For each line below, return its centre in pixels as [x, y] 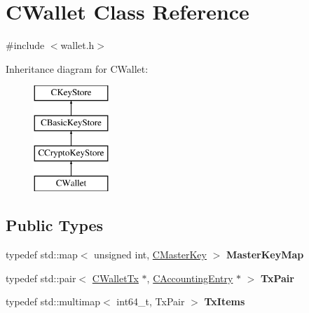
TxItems [225, 301]
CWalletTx [115, 278]
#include [25, 45]
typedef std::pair [41, 278]
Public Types [55, 225]
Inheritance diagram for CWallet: [77, 68]
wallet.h [77, 45]
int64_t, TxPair [151, 301]
